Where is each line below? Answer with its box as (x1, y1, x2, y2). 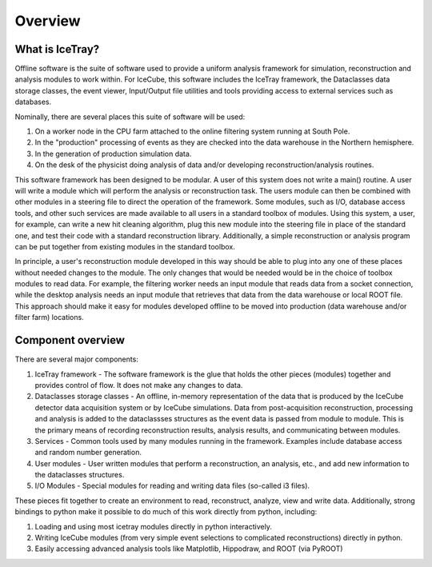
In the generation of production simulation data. (34, 149, 192, 158)
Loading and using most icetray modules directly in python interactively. (34, 521, 272, 531)
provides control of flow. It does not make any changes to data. (34, 380, 243, 389)
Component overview (14, 333, 126, 347)
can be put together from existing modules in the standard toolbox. (14, 242, 235, 251)
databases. (14, 97, 52, 107)
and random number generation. (34, 448, 142, 457)
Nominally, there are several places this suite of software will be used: (14, 112, 246, 122)
